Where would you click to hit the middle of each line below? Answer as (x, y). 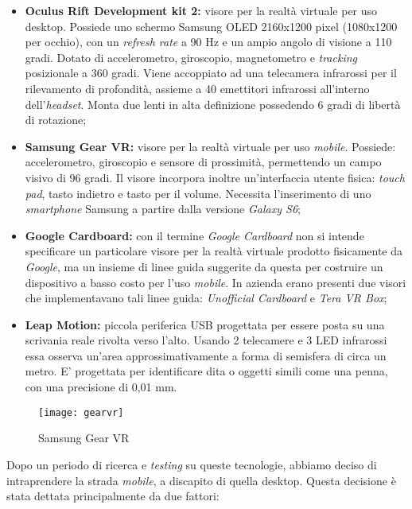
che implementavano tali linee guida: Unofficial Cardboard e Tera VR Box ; (206, 298)
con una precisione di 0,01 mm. (101, 387)
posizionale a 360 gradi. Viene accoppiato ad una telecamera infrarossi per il (211, 73)
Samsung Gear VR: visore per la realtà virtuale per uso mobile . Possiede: (210, 146)
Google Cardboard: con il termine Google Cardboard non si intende (194, 235)
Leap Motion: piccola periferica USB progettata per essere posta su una (205, 324)
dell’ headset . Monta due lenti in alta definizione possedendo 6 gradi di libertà (213, 104)
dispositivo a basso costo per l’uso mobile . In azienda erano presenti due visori (216, 282)
